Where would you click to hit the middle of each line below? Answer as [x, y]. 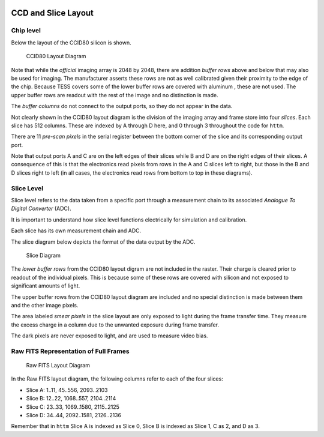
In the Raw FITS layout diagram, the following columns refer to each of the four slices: [117, 379]
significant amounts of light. [46, 286]
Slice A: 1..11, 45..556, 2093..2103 [67, 390]
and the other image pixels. [45, 305]
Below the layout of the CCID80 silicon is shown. [71, 43]
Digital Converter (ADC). [41, 209]
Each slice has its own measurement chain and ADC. [76, 231]
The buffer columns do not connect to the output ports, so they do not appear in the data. [122, 106]
